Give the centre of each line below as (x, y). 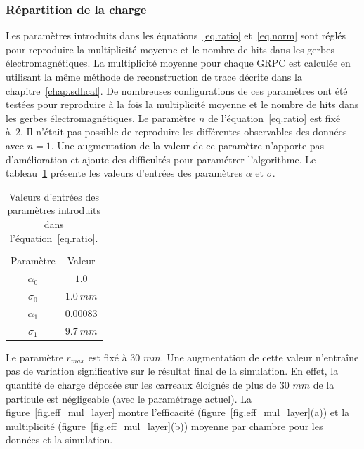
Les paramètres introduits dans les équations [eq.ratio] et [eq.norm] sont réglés (176, 35)
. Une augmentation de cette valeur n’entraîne (260, 357)
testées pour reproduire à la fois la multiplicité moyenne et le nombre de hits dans (182, 104)
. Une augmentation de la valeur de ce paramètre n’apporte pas (188, 145)
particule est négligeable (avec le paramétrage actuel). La (129, 398)
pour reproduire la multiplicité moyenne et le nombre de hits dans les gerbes (170, 49)
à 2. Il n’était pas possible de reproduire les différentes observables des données (176, 132)
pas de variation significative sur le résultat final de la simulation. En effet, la (172, 371)
